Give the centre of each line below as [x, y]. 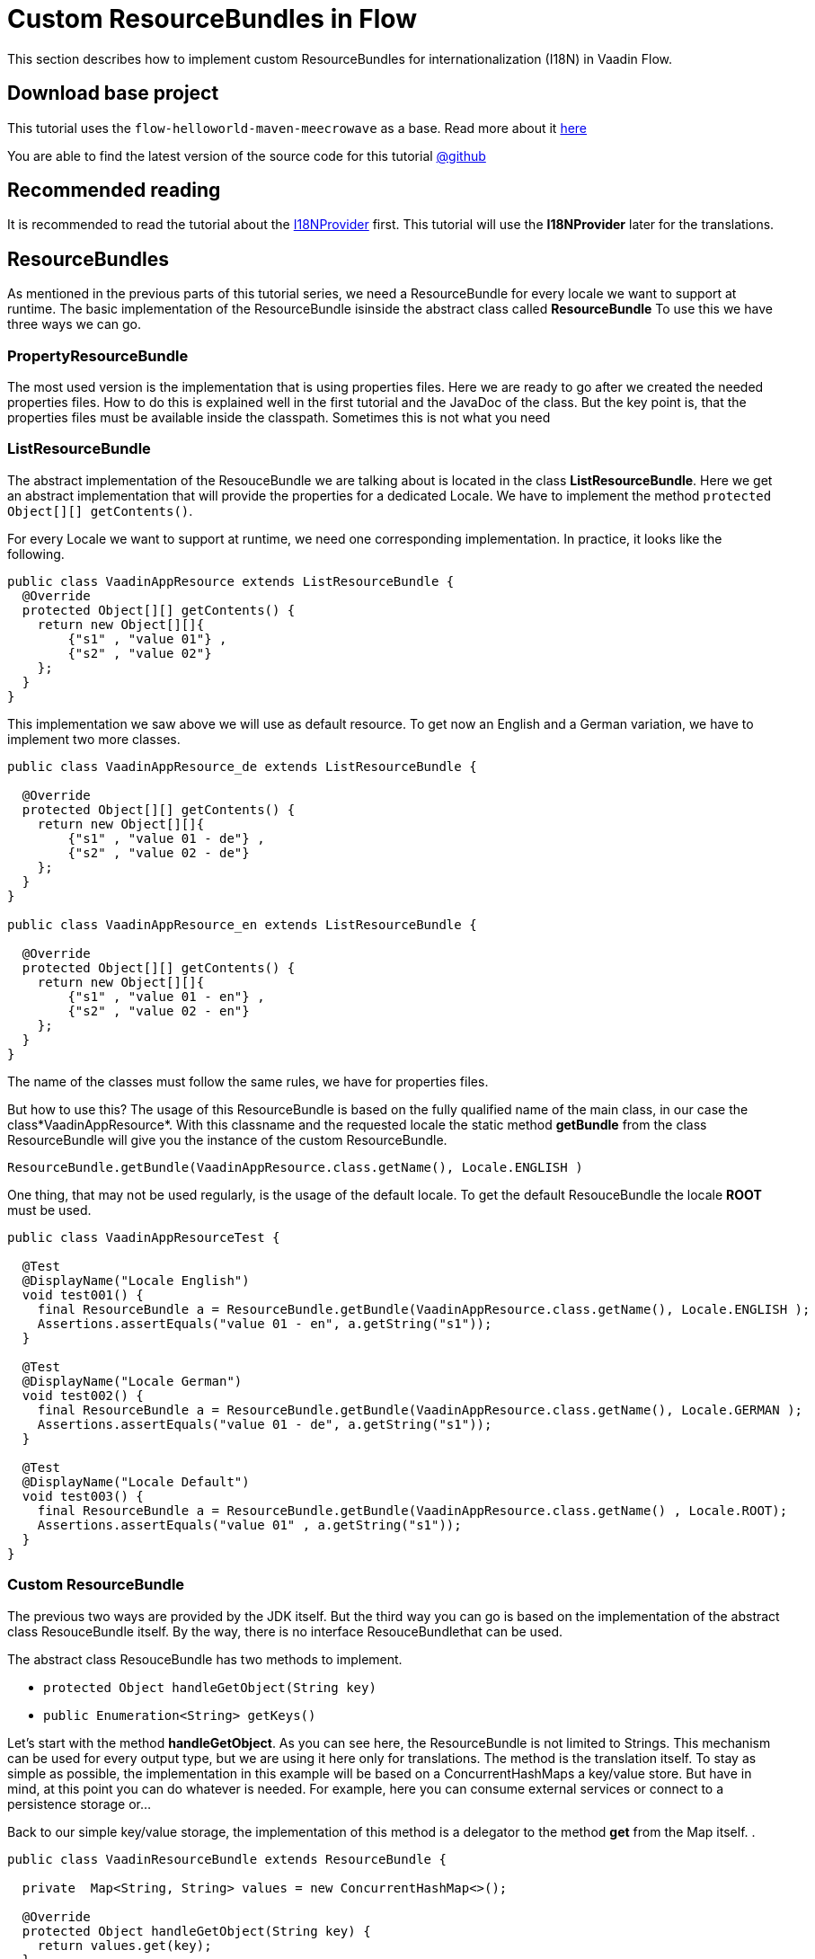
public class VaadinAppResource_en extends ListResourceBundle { [242, 924]
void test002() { [83, 1395]
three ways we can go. [74, 324]
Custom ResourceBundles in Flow [212, 19]
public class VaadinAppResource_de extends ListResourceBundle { [242, 766]
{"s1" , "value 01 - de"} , [166, 838]
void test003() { [83, 1496]
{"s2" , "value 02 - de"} [159, 852]
